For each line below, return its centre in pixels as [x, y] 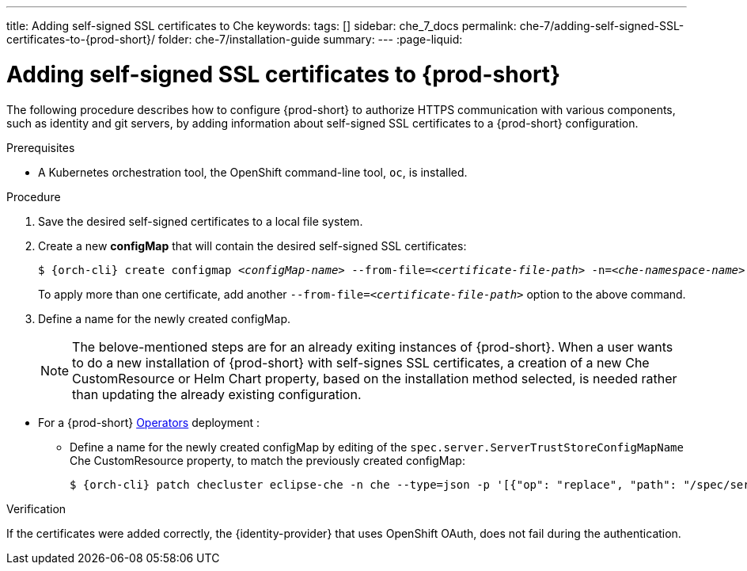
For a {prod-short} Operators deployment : [149, 422]
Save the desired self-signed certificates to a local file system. [201, 221]
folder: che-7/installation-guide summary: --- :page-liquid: [310, 39]
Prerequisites [41, 147]
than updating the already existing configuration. [217, 394]
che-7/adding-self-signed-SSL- [602, 26]
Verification [36, 508]
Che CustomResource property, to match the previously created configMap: [267, 460]
